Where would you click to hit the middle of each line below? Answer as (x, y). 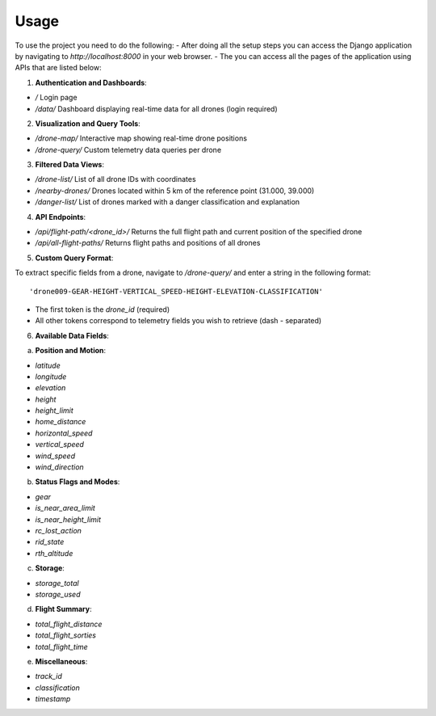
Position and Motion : (71, 351)
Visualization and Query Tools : (88, 123)
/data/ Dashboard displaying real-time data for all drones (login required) (156, 108)
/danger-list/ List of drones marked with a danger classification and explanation (168, 202)
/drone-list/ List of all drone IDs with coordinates (116, 179)
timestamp (53, 699)
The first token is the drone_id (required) (102, 309)
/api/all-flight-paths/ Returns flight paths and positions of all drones (148, 243)
